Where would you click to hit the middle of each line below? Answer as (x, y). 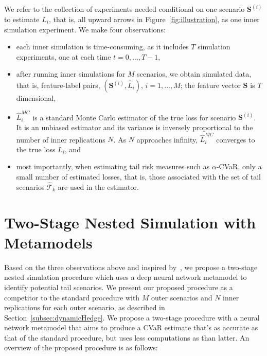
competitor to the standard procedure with (72, 297)
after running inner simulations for (71, 74)
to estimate (22, 19)
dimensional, (36, 98)
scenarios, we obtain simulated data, (194, 74)
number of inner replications (61, 139)
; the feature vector (210, 85)
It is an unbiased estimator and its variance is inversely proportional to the (135, 127)
